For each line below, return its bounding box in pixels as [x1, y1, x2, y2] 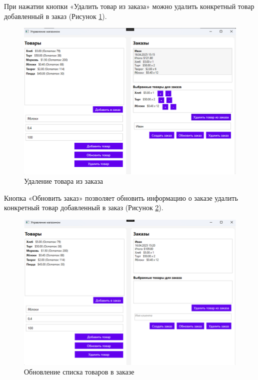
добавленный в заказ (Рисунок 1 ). [4, 10, 107, 21]
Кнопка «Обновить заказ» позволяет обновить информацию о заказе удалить [4, 192, 238, 203]
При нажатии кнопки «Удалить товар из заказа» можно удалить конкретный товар [4, 1, 254, 11]
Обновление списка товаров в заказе [24, 367, 134, 377]
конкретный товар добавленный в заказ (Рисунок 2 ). [4, 202, 163, 213]
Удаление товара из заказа [24, 176, 103, 186]
